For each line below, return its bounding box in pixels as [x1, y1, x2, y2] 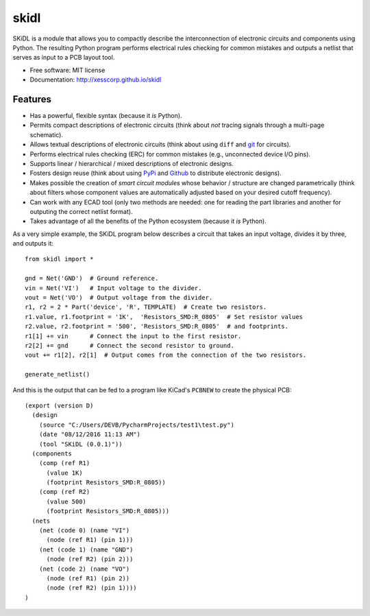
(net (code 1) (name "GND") [38, 545, 134, 554]
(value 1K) [46, 469, 83, 477]
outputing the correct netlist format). [29, 207, 133, 215]
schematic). [29, 130, 63, 139]
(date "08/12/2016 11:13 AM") [38, 431, 140, 438]
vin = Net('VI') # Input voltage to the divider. [25, 284, 202, 292]
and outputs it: [12, 239, 54, 248]
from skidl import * [25, 255, 94, 263]
